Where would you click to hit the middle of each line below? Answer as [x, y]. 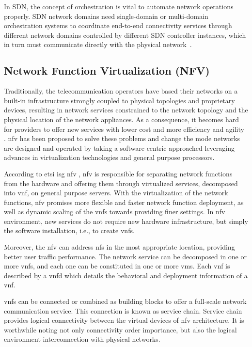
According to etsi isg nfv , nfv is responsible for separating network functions [118, 173]
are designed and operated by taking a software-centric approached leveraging [119, 148]
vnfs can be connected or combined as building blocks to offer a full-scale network [125, 301]
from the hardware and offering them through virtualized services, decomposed [121, 183]
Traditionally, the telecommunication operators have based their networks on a [121, 91]
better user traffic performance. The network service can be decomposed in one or [125, 256]
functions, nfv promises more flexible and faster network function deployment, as [124, 202]
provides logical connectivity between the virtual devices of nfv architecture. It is [124, 320]
